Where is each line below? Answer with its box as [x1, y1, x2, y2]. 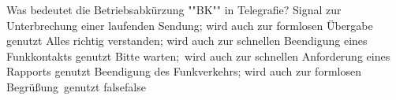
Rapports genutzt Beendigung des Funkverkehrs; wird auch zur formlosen [6, 63, 361, 80]
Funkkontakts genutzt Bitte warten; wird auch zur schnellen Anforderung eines [6, 47, 390, 64]
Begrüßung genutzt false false [6, 78, 146, 94]
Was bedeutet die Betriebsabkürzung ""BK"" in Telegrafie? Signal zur [6, 2, 342, 17]
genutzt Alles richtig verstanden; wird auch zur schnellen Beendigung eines [6, 32, 368, 49]
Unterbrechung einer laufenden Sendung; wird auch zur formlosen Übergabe [6, 17, 373, 33]
